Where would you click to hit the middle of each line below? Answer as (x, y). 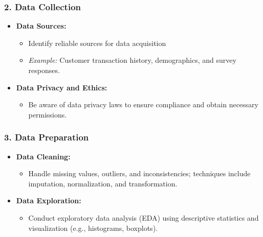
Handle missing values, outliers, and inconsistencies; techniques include (139, 173)
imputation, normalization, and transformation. (103, 183)
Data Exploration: (49, 200)
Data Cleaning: (43, 156)
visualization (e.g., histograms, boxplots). (93, 228)
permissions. (48, 114)
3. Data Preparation (47, 137)
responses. (44, 70)
